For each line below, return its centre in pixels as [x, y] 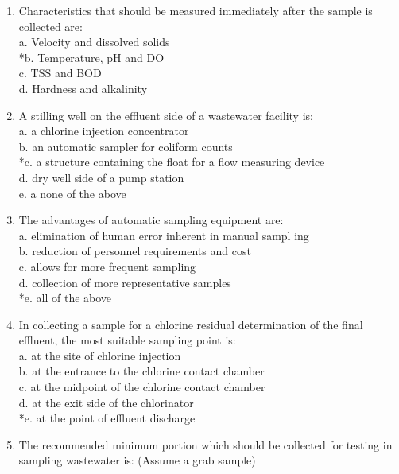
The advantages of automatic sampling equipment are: [151, 220]
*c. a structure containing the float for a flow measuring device [172, 162]
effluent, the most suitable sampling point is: [127, 340]
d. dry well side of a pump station [101, 177]
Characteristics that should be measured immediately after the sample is [196, 10]
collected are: [50, 26]
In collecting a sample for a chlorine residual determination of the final [191, 324]
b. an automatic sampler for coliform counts [126, 146]
